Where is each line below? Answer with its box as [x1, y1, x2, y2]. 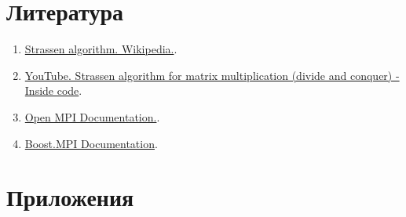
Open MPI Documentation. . [24, 108, 160, 125]
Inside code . [24, 82, 82, 99]
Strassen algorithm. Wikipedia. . [24, 41, 177, 57]
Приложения [6, 181, 134, 213]
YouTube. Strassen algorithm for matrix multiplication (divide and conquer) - [24, 67, 400, 83]
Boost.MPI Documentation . [24, 135, 158, 151]
